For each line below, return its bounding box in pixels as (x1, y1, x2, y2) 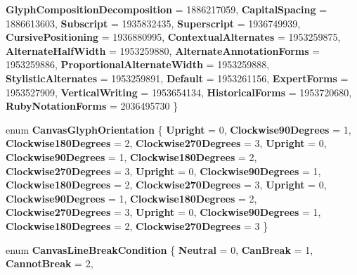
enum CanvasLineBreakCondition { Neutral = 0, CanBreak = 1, (6, 242, 313, 257)
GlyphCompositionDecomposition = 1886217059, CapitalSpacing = (6, 2, 327, 16)
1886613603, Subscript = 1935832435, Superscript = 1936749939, (6, 15, 301, 30)
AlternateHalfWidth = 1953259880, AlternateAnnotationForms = (6, 43, 320, 58)
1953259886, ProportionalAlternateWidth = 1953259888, (6, 57, 270, 72)
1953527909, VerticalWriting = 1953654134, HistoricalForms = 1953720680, (6, 84, 352, 99)
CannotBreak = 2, (6, 256, 93, 271)
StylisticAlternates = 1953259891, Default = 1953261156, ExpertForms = (6, 70, 349, 85)
